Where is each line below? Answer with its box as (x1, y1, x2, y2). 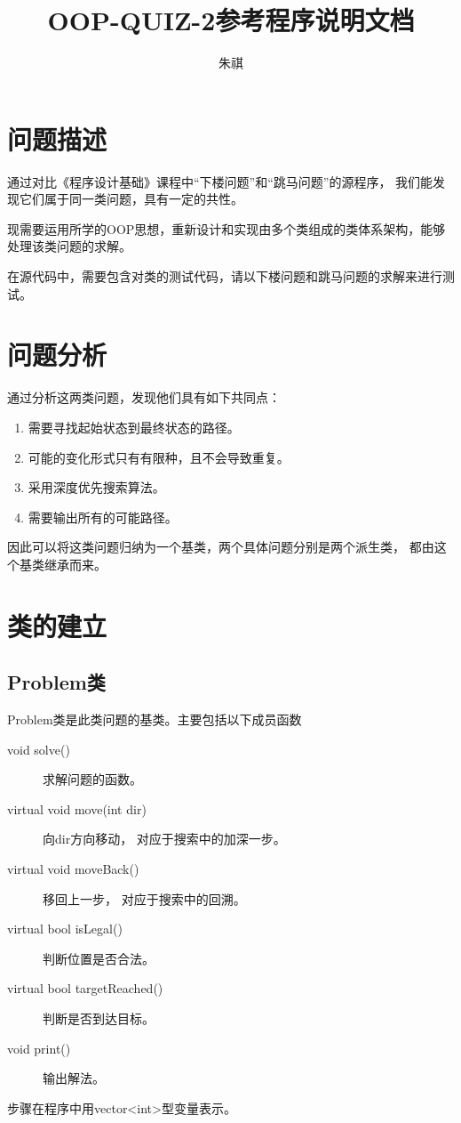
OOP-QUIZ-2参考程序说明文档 (47, 2, 415, 38)
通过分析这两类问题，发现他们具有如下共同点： (7, 388, 281, 407)
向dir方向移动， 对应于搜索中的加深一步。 (43, 829, 286, 848)
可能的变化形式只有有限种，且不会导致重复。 (28, 448, 290, 466)
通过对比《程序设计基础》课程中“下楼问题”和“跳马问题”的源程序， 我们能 (7, 172, 433, 190)
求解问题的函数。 (43, 770, 142, 788)
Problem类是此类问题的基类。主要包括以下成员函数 (7, 710, 302, 729)
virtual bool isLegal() (7, 919, 123, 938)
